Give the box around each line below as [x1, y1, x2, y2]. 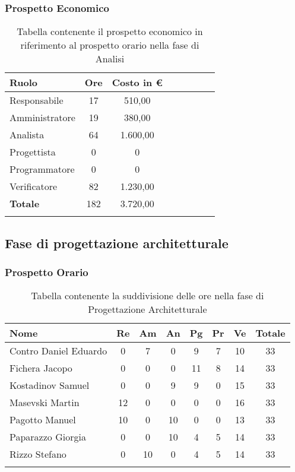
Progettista [9, 145, 56, 159]
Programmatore [9, 162, 75, 176]
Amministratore [9, 110, 75, 125]
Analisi [95, 52, 125, 66]
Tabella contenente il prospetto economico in [17, 24, 203, 39]
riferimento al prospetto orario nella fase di [20, 38, 199, 52]
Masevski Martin [9, 395, 80, 410]
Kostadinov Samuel [9, 378, 90, 392]
